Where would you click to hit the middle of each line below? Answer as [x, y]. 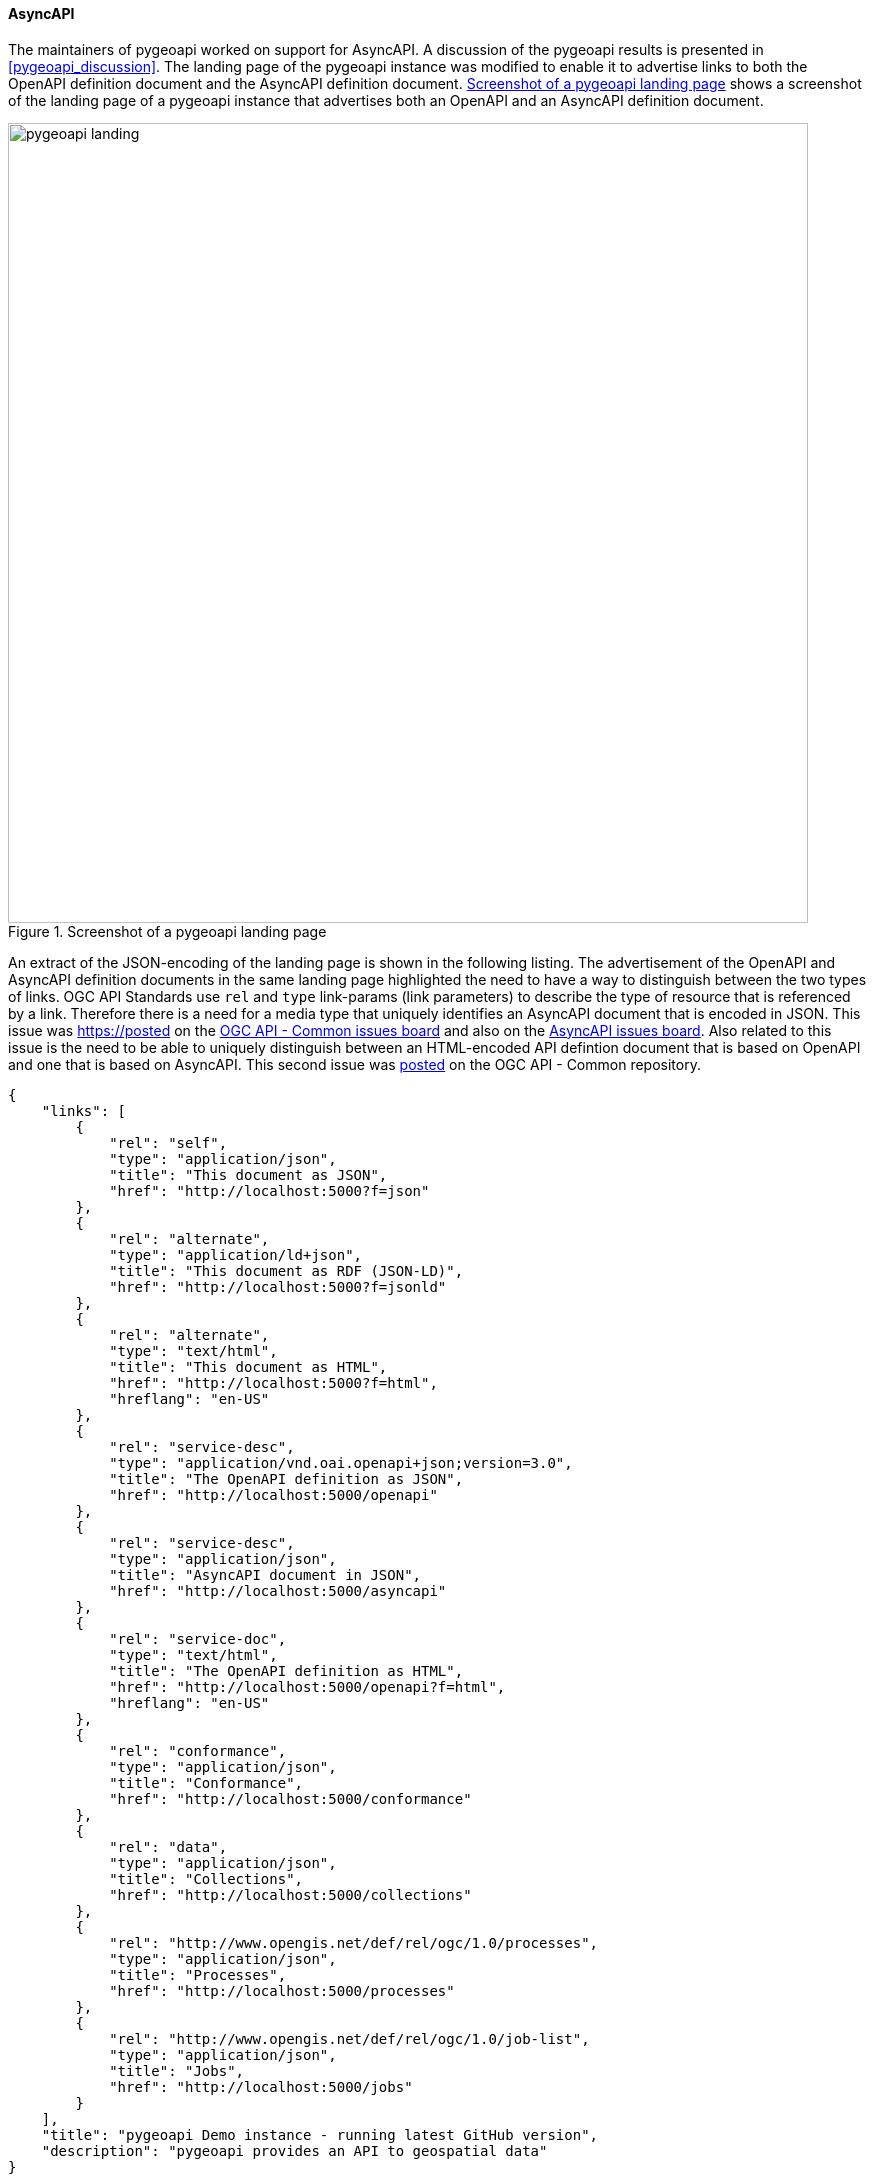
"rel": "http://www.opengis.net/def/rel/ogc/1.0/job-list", [349, 2038]
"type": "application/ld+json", [236, 1254]
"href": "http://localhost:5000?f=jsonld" [278, 1286]
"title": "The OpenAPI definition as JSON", [286, 1478]
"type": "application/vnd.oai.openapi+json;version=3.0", [341, 1462]
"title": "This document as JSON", [248, 1174]
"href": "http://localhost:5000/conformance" [290, 1798]
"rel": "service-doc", [198, 1638]
